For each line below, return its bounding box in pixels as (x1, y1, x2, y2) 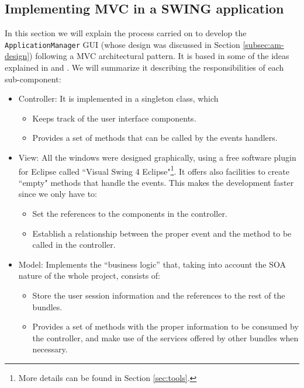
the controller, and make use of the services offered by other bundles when (32, 331, 299, 344)
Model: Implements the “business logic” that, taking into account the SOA (18, 258, 286, 270)
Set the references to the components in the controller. (32, 207, 227, 220)
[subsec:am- (243, 38, 284, 50)
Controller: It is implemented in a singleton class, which (18, 92, 219, 105)
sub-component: (5, 72, 61, 85)
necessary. (32, 343, 68, 355)
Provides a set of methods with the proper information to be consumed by (32, 320, 299, 332)
